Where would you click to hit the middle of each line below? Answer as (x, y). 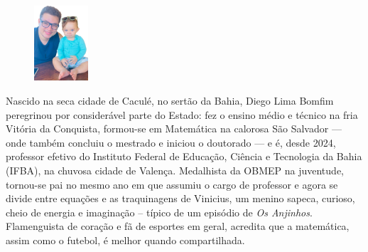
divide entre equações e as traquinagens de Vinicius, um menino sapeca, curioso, (180, 198)
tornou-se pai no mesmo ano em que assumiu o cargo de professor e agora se (172, 184)
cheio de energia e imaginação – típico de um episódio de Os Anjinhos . (159, 212)
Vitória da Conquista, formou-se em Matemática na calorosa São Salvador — (174, 128)
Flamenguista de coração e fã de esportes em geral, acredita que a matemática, (178, 226)
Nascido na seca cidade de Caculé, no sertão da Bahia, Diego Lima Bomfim (170, 100)
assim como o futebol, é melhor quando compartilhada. (125, 240)
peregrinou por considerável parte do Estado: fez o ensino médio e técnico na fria (182, 114)
